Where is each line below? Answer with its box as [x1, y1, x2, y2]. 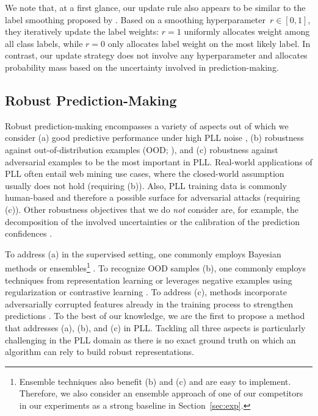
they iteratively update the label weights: [5, 25, 159, 38]
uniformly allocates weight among [184, 25, 310, 38]
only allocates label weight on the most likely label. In [107, 37, 311, 49]
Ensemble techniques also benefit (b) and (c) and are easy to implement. [19, 375, 291, 387]
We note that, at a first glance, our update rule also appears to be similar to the [5, 1, 306, 13]
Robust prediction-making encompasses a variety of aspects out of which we [5, 119, 289, 132]
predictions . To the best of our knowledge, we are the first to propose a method [5, 309, 305, 322]
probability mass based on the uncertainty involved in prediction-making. [5, 60, 279, 73]
